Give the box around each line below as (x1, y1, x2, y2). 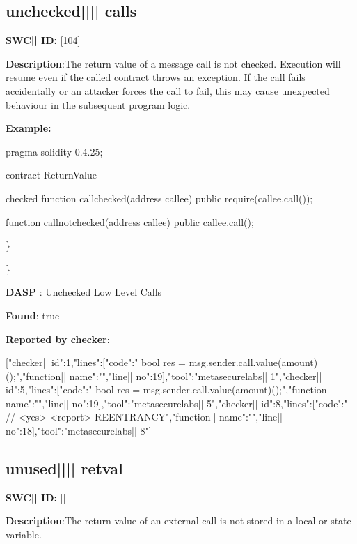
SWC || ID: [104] (6, 33, 81, 47)
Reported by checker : (6, 331, 110, 346)
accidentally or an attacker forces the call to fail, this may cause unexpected (6, 83, 330, 98)
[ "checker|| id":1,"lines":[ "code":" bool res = (6, 355, 186, 370)
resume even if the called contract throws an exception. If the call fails (6, 70, 306, 84)
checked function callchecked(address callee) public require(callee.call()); (6, 190, 313, 205)
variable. (6, 527, 42, 542)
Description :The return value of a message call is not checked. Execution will (6, 56, 341, 70)
